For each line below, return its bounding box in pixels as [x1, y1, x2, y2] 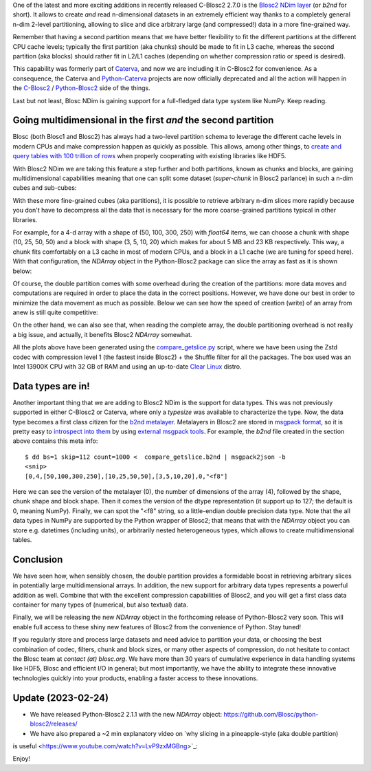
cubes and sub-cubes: [12, 184, 77, 192]
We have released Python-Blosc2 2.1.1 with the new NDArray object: [30, 710, 223, 718]
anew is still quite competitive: [12, 308, 99, 316]
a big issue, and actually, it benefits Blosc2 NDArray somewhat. [12, 330, 192, 338]
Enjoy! [12, 754, 31, 763]
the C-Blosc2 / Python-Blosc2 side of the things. [12, 84, 150, 92]
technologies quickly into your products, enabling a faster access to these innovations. [12, 674, 258, 682]
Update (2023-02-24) [12, 692, 109, 704]
